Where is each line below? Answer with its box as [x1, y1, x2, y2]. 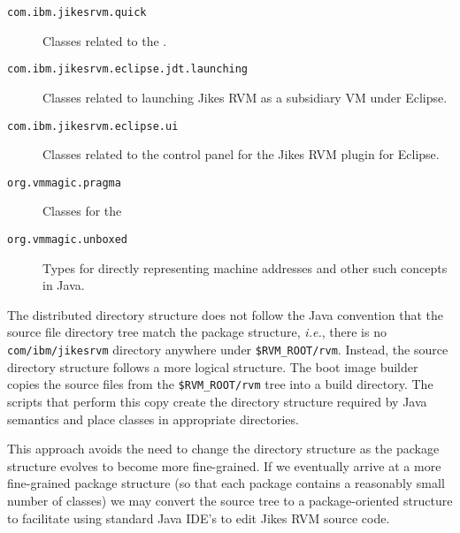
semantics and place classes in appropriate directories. [7, 409, 299, 428]
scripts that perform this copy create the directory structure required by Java [7, 392, 427, 410]
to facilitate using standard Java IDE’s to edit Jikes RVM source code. [7, 508, 390, 527]
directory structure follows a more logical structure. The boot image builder [7, 357, 418, 376]
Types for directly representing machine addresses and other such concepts [42, 258, 448, 277]
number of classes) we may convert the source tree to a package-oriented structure [7, 491, 453, 509]
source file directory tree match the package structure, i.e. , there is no [7, 323, 387, 341]
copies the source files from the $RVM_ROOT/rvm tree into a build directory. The [7, 375, 433, 393]
